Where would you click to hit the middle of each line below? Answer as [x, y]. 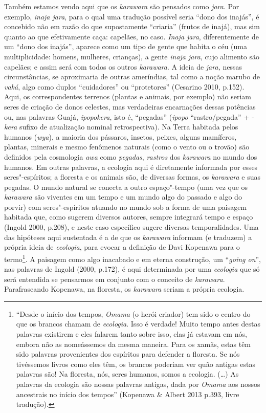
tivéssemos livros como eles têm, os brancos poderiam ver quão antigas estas [136, 364]
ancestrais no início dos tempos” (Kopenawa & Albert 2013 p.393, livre [128, 394]
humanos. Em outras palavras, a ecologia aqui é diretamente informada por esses [131, 167]
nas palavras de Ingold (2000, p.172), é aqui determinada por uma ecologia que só [132, 269]
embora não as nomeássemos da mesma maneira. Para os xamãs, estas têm [134, 344]
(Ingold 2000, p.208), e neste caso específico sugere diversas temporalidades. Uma [131, 227]
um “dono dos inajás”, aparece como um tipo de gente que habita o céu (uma [126, 46]
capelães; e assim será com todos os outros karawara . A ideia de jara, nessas [123, 66]
